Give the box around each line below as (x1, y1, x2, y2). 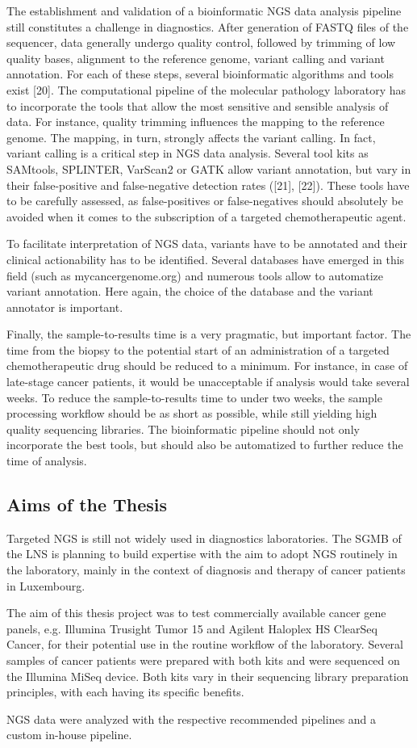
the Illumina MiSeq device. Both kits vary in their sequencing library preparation (6, 667, 409, 684)
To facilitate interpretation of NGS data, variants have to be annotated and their (6, 235, 407, 252)
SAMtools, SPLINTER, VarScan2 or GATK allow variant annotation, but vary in (6, 160, 411, 177)
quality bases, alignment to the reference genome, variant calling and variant (6, 49, 385, 66)
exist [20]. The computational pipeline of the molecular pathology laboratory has (6, 81, 406, 98)
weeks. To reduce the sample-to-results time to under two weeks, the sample (6, 389, 382, 406)
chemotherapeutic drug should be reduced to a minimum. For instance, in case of (6, 357, 408, 374)
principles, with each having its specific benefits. (6, 683, 244, 700)
